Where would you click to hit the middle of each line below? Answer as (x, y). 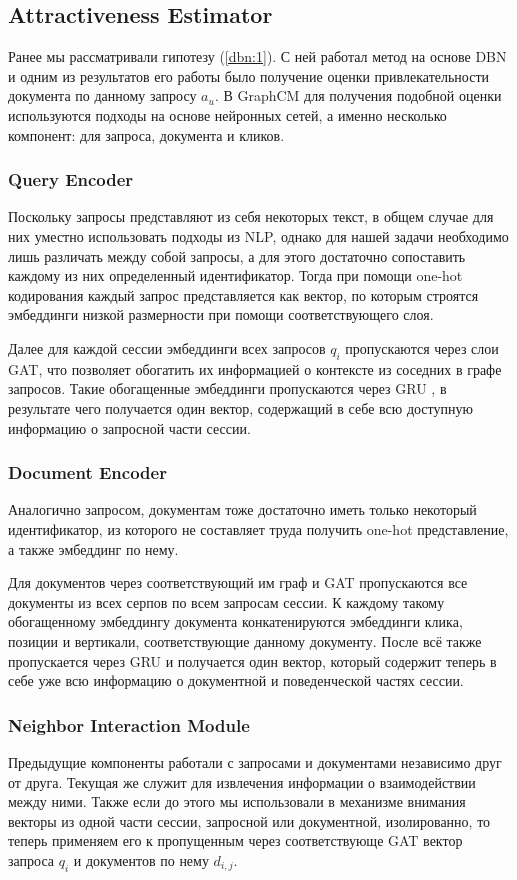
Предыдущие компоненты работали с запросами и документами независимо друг (255, 761)
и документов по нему (141, 859)
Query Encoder (71, 179)
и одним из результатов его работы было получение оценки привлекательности (249, 75)
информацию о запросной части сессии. (129, 427)
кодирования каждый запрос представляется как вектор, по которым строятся (243, 294)
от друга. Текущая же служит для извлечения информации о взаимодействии (242, 781)
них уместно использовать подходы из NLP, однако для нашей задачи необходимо (258, 235)
